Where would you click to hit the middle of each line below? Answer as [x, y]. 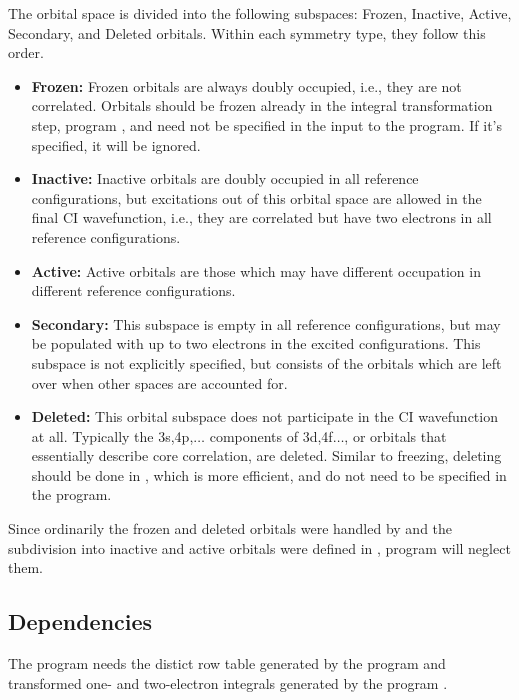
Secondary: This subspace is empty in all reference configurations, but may [266, 323]
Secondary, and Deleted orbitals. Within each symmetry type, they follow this [247, 32]
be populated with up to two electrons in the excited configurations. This [256, 343]
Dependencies [80, 621]
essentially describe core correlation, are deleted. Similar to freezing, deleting [266, 455]
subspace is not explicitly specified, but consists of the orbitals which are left [266, 362]
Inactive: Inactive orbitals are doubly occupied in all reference [225, 178]
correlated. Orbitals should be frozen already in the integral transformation [262, 105]
